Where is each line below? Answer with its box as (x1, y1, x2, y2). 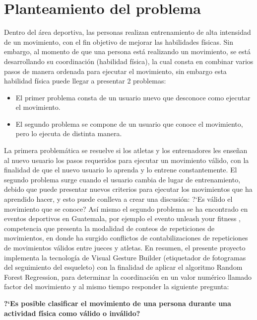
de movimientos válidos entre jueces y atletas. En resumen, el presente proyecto (4, 242, 246, 252)
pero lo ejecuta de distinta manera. (15, 128, 122, 139)
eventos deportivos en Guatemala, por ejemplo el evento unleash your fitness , (4, 213, 241, 224)
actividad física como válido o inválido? (4, 308, 140, 318)
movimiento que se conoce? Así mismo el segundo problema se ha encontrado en (4, 203, 248, 214)
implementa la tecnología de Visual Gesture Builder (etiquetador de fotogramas (4, 252, 246, 262)
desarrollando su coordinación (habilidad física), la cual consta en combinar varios (4, 56, 254, 66)
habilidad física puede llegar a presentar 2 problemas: (4, 76, 166, 86)
